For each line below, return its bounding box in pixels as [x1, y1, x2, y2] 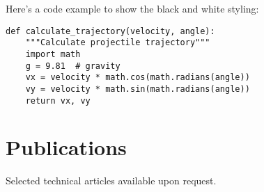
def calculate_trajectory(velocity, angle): [6, 26, 215, 36]
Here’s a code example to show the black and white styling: [6, 1, 259, 15]
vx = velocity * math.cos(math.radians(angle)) [25, 72, 250, 83]
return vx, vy [25, 95, 91, 106]
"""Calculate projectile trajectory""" [25, 38, 210, 48]
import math [25, 49, 81, 59]
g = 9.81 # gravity [25, 61, 121, 71]
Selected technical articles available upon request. [6, 173, 217, 188]
